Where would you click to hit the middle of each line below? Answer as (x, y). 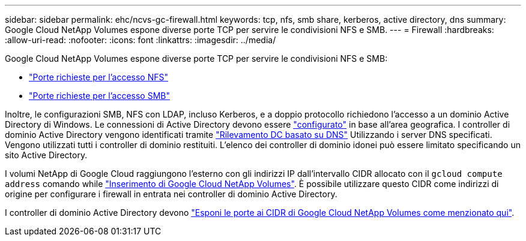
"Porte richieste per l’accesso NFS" (99, 77)
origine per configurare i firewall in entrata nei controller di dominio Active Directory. (171, 194)
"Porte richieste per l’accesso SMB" (100, 96)
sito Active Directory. (46, 155)
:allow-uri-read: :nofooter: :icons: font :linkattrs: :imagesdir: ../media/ (141, 40)
